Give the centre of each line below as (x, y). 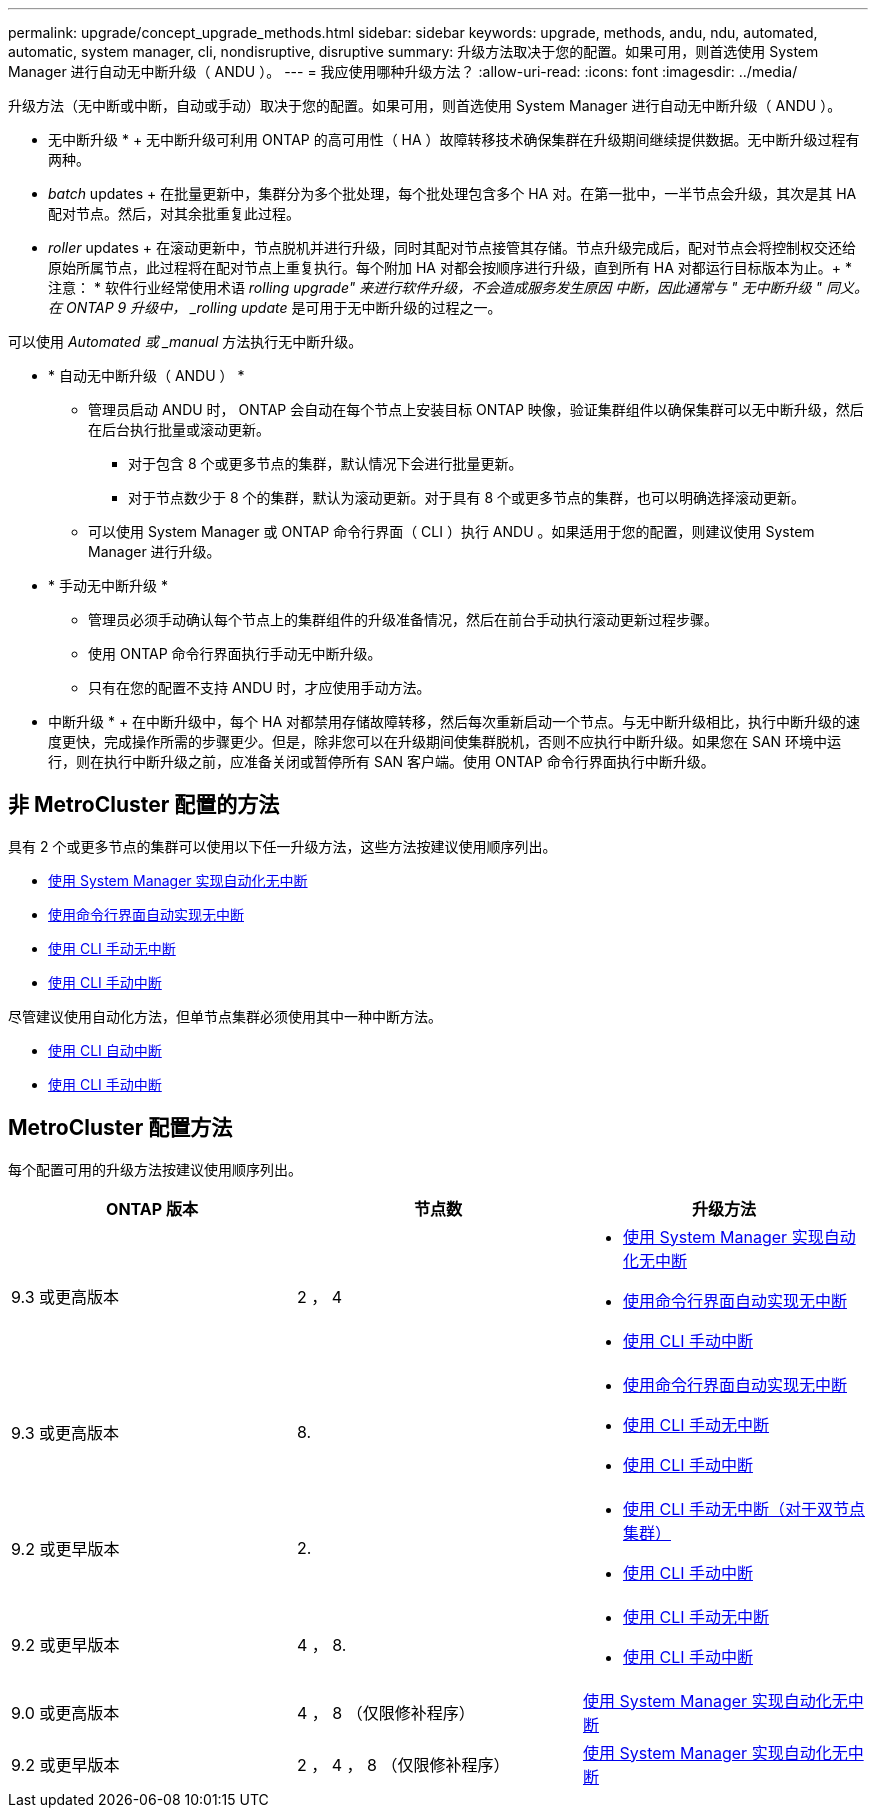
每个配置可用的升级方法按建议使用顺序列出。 (155, 1169)
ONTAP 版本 (152, 1208)
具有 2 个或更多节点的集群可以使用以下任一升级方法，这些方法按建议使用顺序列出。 (282, 846)
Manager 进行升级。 (154, 551)
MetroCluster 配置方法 (120, 1128)
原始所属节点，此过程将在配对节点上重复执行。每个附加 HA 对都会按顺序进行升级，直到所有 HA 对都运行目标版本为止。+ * (450, 267)
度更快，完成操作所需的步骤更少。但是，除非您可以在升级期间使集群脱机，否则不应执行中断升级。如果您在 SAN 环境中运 (445, 741)
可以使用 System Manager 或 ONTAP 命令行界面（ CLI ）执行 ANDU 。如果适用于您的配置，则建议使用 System (451, 531)
